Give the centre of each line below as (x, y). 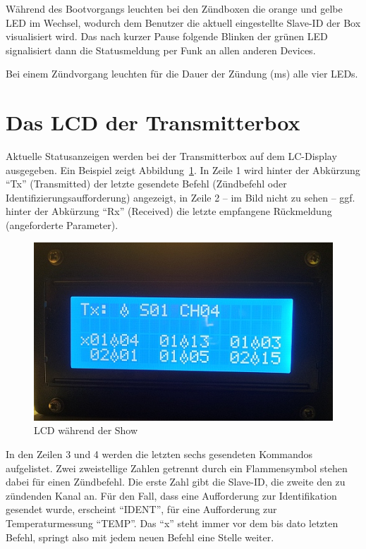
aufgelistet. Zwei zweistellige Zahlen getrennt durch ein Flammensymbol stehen (177, 468)
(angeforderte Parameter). (62, 225)
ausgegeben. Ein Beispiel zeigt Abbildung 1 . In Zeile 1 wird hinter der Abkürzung (183, 169)
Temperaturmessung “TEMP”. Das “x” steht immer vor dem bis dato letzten (172, 523)
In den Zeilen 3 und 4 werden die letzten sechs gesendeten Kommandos (159, 454)
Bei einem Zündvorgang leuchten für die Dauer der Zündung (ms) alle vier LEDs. (182, 74)
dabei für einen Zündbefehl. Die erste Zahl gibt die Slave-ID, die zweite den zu (176, 482)
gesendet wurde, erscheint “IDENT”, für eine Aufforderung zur (141, 509)
